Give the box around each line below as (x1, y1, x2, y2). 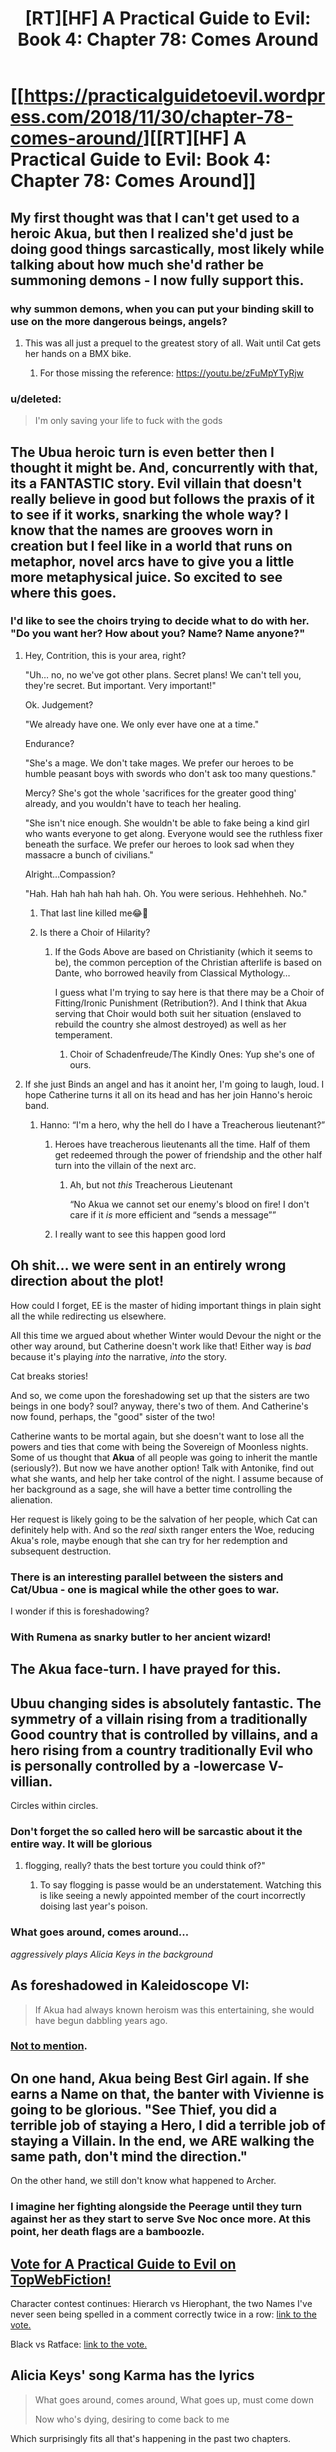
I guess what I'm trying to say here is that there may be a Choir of (54, 986, 325, 998)
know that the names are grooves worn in (10, 522, 274, 539)
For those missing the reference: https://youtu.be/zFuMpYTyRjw (39, 367, 304, 379)
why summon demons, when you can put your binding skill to (10, 302, 315, 316)
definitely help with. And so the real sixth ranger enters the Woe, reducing (10, 1523, 315, 1536)
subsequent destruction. (10, 1545, 112, 1557)
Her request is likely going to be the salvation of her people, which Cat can (10, 1513, 318, 1525)
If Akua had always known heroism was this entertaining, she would (34, 2003, 315, 2016)
